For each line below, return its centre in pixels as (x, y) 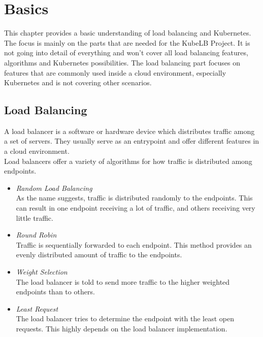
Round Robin (36, 235)
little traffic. (35, 217)
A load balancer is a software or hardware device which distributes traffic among (129, 131)
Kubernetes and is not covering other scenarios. (78, 82)
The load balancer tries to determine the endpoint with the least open (125, 318)
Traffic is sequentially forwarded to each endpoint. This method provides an (134, 244)
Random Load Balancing (54, 188)
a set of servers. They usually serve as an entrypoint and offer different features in (132, 141)
